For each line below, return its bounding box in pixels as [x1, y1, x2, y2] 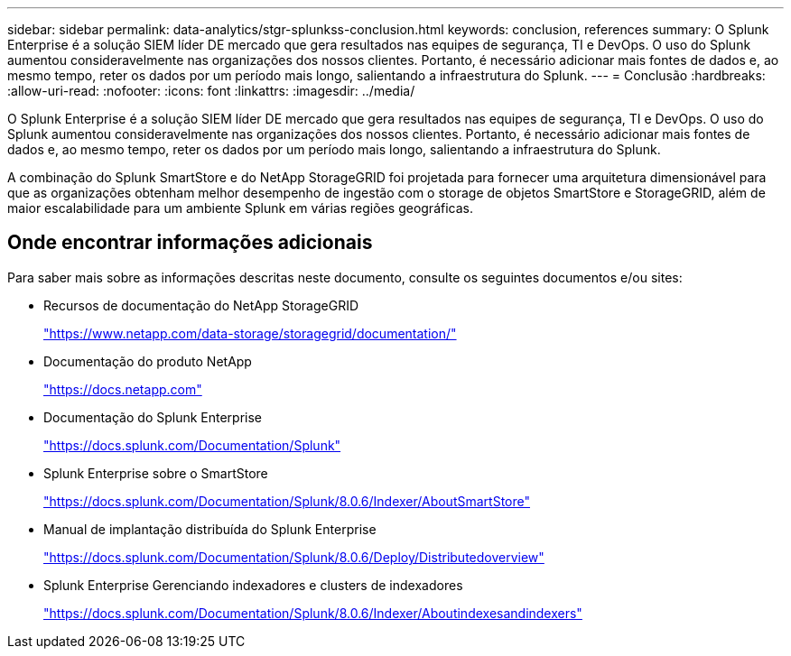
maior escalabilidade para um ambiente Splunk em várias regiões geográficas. [7, 200, 473, 216]
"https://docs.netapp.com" [43, 381, 202, 397]
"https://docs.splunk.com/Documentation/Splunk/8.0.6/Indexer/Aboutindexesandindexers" [43, 605, 582, 621]
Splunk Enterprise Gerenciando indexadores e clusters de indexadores [43, 577, 463, 593]
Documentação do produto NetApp [43, 353, 252, 369]
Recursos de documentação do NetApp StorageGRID [43, 297, 359, 313]
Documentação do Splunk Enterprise [43, 409, 263, 425]
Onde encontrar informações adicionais [7, 231, 373, 254]
